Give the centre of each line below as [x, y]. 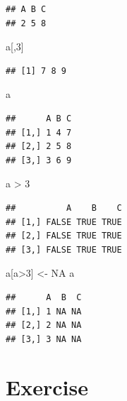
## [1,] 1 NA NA [44, 311]
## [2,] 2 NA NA [44, 325]
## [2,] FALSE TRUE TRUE [64, 236]
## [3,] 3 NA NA [44, 339]
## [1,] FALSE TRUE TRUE [64, 222]
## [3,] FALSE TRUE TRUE [64, 249]
